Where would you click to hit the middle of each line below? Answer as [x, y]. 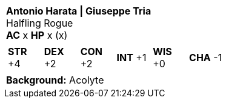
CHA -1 [206, 58]
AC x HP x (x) [37, 35]
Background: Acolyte [55, 80]
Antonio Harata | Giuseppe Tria [79, 11]
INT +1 [131, 58]
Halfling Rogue [40, 23]
